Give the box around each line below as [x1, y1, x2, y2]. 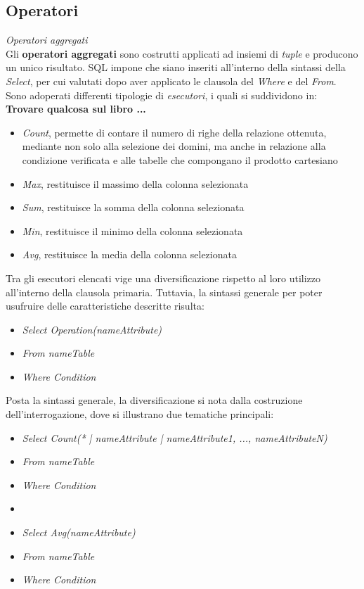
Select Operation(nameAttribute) [22, 322, 162, 336]
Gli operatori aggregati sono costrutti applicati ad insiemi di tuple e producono [6, 46, 358, 61]
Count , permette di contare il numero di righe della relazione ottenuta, [22, 125, 327, 139]
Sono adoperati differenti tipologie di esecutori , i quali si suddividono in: [6, 87, 318, 102]
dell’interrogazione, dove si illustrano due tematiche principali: [6, 407, 274, 422]
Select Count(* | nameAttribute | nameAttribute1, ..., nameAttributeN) [22, 430, 327, 445]
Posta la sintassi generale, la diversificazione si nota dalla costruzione [6, 393, 303, 407]
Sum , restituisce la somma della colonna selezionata [22, 200, 245, 215]
